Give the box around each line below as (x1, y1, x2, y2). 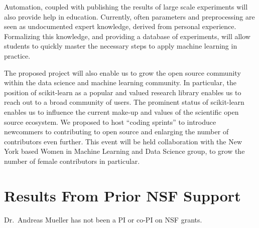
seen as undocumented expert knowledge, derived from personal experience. (4, 21, 236, 32)
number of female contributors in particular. (4, 155, 140, 166)
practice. (4, 50, 31, 61)
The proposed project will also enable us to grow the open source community (4, 67, 241, 78)
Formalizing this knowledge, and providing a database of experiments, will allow (4, 31, 250, 41)
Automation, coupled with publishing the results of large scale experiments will (4, 2, 248, 12)
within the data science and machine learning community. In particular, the (4, 77, 236, 88)
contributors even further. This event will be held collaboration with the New (4, 136, 242, 146)
